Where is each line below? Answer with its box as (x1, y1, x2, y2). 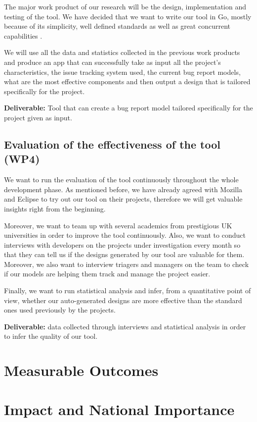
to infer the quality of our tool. (4, 331, 98, 341)
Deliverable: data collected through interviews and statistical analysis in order (4, 321, 246, 331)
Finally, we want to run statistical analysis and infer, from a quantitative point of (4, 285, 251, 296)
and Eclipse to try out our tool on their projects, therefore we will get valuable (4, 194, 243, 204)
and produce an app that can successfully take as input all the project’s (4, 56, 221, 67)
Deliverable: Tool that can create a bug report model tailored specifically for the (4, 103, 253, 113)
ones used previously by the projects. (4, 305, 116, 315)
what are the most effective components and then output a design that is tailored (4, 76, 251, 87)
